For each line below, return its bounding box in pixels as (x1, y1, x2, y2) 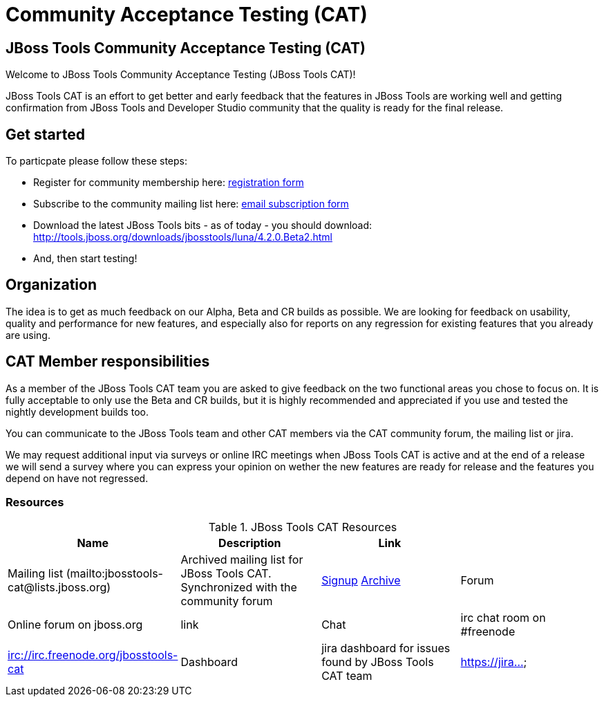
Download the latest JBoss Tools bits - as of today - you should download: (33, 219, 372, 232)
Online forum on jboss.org (8, 618, 143, 632)
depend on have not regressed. (6, 472, 149, 484)
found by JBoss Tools (321, 655, 434, 669)
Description (218, 536, 281, 551)
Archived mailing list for (180, 553, 303, 567)
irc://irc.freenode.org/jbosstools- (8, 648, 178, 663)
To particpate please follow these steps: (6, 155, 188, 167)
